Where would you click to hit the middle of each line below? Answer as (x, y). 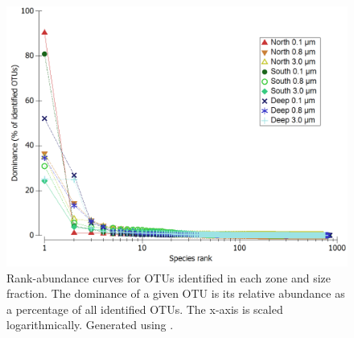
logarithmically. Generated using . (90, 325)
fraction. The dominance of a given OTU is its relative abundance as (176, 293)
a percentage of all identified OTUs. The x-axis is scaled (145, 309)
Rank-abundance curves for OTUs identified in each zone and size (169, 277)
